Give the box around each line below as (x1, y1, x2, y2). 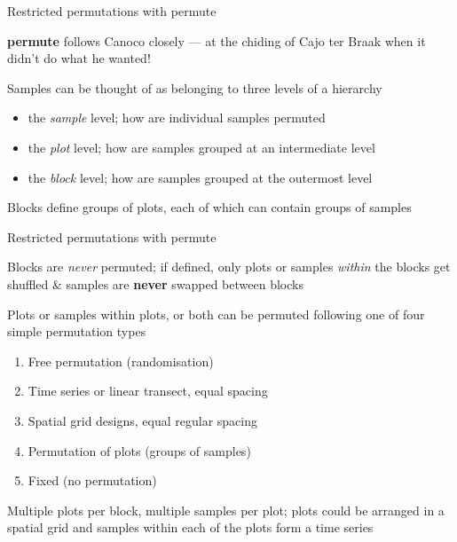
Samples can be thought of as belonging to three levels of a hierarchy (7, 78, 382, 97)
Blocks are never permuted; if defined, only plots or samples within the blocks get (7, 257, 451, 276)
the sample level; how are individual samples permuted (28, 108, 326, 127)
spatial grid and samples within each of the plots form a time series (7, 518, 374, 537)
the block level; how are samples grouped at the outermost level (28, 168, 373, 186)
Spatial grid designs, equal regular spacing (28, 411, 258, 429)
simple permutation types (7, 322, 146, 341)
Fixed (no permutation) (28, 471, 157, 490)
